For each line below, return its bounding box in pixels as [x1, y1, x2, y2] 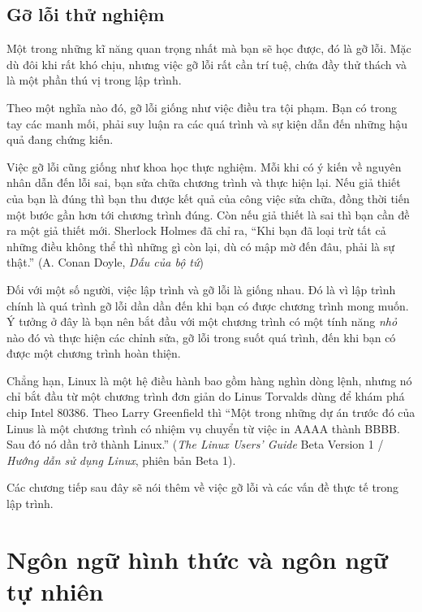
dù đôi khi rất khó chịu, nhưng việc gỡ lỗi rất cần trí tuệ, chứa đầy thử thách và [6, 55, 407, 72]
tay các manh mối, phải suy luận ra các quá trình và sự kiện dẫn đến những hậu [6, 115, 408, 132]
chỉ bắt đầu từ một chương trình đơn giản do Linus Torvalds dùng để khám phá [6, 388, 405, 405]
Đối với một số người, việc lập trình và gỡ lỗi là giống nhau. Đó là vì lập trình [6, 280, 396, 297]
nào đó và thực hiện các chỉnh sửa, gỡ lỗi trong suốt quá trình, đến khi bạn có [6, 328, 396, 345]
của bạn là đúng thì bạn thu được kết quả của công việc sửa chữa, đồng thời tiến [6, 189, 410, 206]
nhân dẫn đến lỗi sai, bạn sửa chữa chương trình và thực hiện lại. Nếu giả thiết [6, 174, 401, 191]
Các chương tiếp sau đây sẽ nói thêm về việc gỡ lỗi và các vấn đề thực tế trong [6, 479, 399, 496]
